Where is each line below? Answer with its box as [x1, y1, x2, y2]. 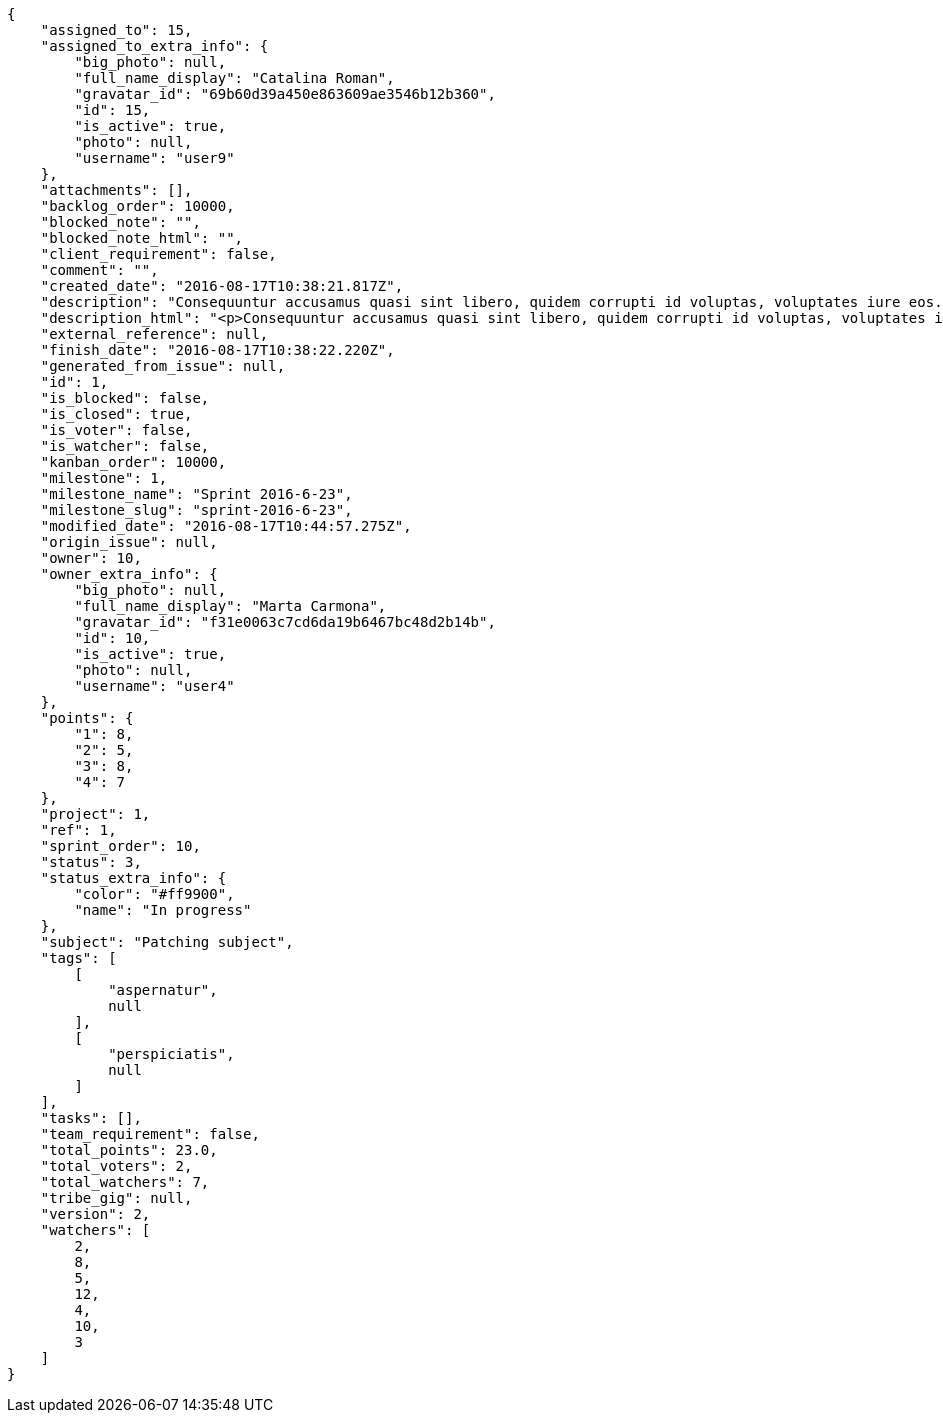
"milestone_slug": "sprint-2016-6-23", [40, 502, 353, 518]
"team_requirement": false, [40, 1126, 260, 1142]
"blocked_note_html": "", [40, 230, 244, 246]
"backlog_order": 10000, [40, 198, 235, 214]
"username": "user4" [74, 678, 235, 694]
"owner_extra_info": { [40, 566, 218, 582]
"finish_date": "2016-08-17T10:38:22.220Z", [40, 342, 395, 358]
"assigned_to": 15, [40, 22, 193, 38]
